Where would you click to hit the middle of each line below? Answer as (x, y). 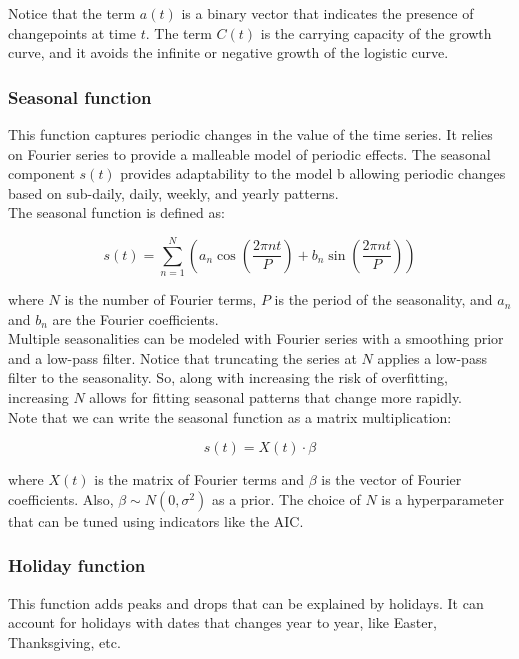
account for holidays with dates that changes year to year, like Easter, (222, 622)
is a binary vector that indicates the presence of (327, 13)
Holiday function (77, 565)
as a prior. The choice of (286, 498)
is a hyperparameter (442, 498)
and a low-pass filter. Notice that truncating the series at (182, 357)
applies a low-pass (432, 357)
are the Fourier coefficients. (135, 318)
